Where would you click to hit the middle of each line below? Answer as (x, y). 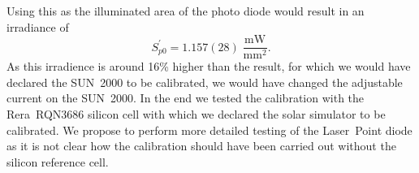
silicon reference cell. (58, 161)
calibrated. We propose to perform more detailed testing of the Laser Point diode (209, 130)
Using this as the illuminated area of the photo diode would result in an (186, 11)
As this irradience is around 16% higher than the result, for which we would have (209, 66)
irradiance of (38, 26)
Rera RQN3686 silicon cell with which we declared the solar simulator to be (196, 114)
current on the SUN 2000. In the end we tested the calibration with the (186, 98)
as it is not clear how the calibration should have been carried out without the (201, 146)
